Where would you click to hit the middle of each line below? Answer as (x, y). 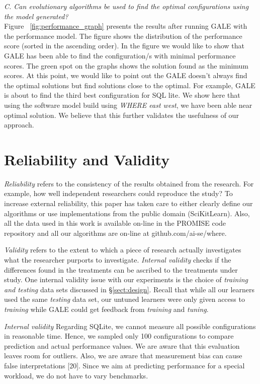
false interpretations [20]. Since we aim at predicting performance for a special (124, 365)
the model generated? (36, 16)
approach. (19, 125)
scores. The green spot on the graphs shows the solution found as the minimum (126, 65)
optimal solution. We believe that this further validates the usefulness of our (121, 115)
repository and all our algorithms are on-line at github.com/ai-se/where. (115, 233)
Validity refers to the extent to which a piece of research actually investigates (123, 250)
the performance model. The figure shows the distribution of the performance (123, 36)
